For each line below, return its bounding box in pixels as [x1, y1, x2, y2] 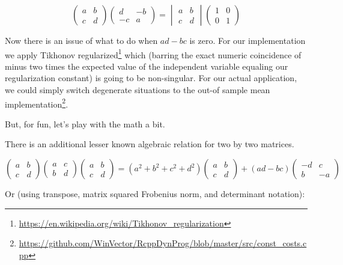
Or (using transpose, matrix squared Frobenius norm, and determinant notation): [5, 187, 305, 200]
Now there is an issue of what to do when [5, 34, 158, 46]
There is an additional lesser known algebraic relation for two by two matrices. [5, 138, 294, 150]
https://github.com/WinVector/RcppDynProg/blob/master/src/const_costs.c [19, 237, 307, 249]
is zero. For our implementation [189, 34, 306, 46]
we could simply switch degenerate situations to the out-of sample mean [5, 84, 270, 96]
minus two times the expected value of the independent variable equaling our [5, 59, 288, 72]
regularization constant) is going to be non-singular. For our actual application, [5, 72, 297, 84]
